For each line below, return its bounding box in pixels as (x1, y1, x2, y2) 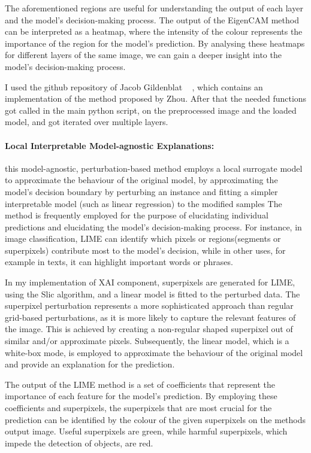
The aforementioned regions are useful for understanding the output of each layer (5, 2, 303, 14)
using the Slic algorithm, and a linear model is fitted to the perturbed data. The (5, 287, 300, 300)
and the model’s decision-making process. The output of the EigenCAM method (5, 13, 299, 26)
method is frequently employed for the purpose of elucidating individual (5, 209, 268, 221)
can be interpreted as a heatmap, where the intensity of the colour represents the (5, 25, 303, 38)
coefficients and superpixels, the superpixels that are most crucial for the (5, 402, 272, 414)
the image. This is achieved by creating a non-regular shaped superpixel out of (5, 323, 293, 335)
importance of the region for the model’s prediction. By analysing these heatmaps (5, 37, 305, 49)
